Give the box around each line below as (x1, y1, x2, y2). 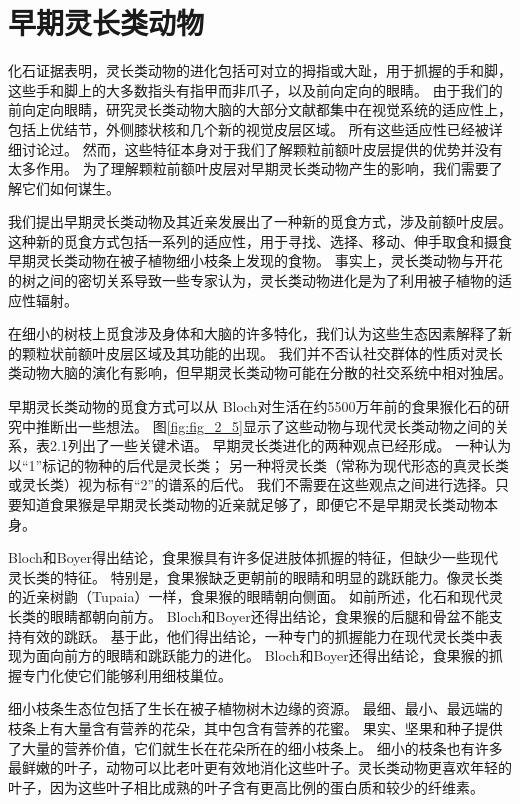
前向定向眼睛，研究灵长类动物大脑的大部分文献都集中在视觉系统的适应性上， (8, 99, 512, 120)
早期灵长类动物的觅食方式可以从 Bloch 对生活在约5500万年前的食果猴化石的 (8, 396, 496, 417)
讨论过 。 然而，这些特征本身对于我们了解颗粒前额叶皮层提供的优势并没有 (21, 138, 503, 159)
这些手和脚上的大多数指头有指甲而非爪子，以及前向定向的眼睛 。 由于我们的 (8, 79, 503, 100)
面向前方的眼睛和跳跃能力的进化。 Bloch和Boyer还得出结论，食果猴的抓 (35, 645, 503, 666)
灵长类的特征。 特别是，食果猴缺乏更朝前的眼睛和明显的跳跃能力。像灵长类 (8, 566, 503, 587)
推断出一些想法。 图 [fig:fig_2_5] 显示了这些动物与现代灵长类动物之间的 (35, 415, 495, 436)
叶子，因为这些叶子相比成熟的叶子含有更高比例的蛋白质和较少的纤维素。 (8, 776, 484, 797)
